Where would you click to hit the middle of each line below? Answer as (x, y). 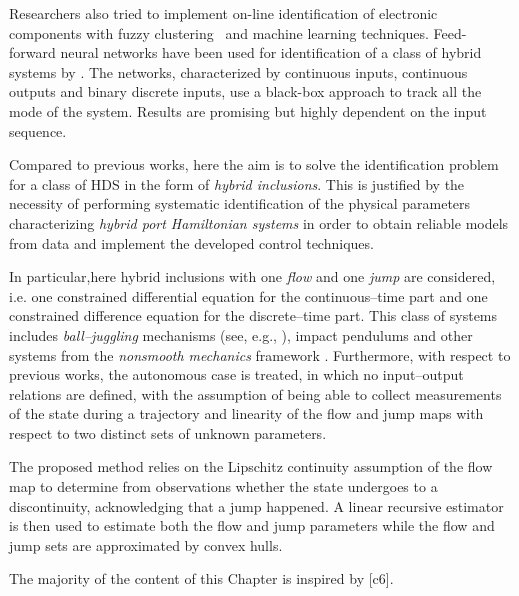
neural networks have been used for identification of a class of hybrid (271, 52)
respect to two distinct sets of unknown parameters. (168, 432)
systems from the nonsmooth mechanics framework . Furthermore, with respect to (260, 354)
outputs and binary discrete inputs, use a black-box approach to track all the (245, 91)
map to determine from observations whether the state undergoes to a (223, 486)
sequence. (38, 130)
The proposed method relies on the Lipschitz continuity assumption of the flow (251, 466)
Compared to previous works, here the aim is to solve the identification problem (254, 164)
